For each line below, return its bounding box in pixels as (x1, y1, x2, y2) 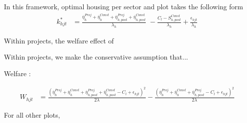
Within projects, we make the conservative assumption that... (4, 52, 188, 62)
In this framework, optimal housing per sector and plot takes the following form (4, 1, 243, 11)
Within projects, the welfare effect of (4, 35, 114, 45)
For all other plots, (4, 110, 60, 120)
